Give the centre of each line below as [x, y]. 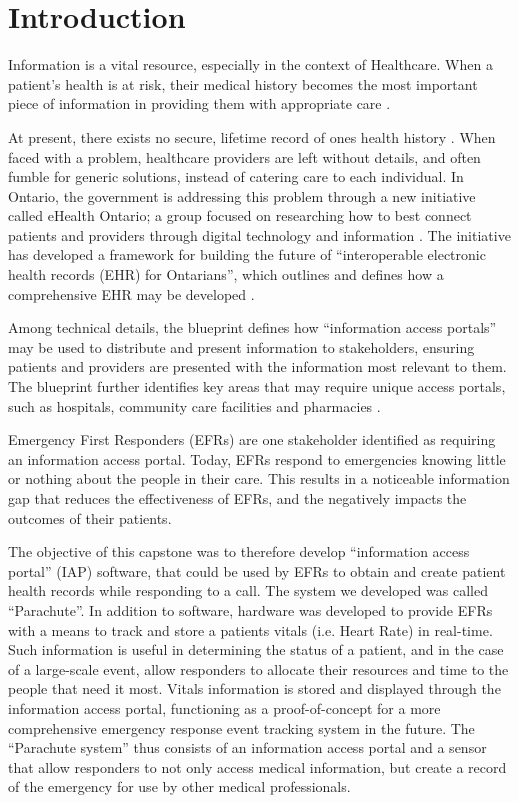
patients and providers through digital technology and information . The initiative [259, 234]
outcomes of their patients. [90, 517]
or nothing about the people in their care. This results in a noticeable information [259, 478]
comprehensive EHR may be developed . [131, 293]
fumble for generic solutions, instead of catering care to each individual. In [236, 176]
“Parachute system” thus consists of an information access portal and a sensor [247, 747]
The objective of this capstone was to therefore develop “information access [239, 551]
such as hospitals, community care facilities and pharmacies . [194, 405]
